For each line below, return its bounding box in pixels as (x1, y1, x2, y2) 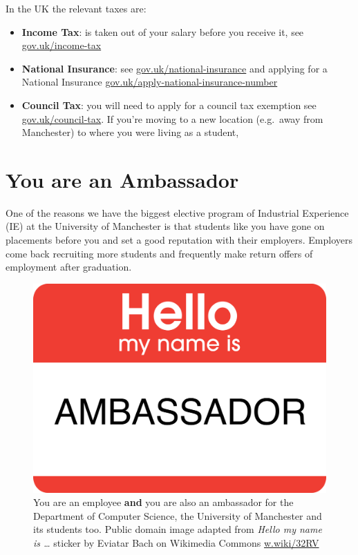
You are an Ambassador (6, 165, 239, 193)
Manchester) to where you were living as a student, (21, 125, 239, 139)
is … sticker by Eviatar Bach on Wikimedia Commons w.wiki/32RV (33, 535, 319, 549)
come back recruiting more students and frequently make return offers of (6, 246, 313, 260)
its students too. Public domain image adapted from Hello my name (33, 522, 322, 536)
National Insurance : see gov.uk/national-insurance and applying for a (21, 61, 328, 75)
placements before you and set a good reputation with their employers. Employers (6, 233, 352, 247)
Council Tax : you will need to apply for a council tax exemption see (21, 97, 317, 112)
